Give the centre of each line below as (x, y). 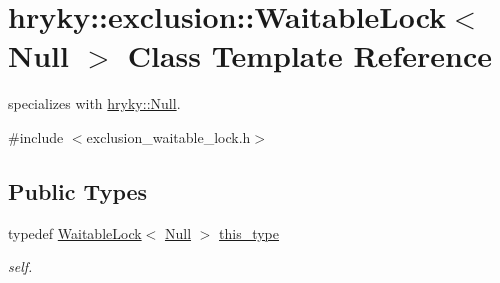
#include (36, 136)
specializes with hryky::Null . (94, 103)
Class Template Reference (309, 55)
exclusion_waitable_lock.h (168, 136)
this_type (249, 232)
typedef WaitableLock (75, 232)
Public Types (78, 190)
